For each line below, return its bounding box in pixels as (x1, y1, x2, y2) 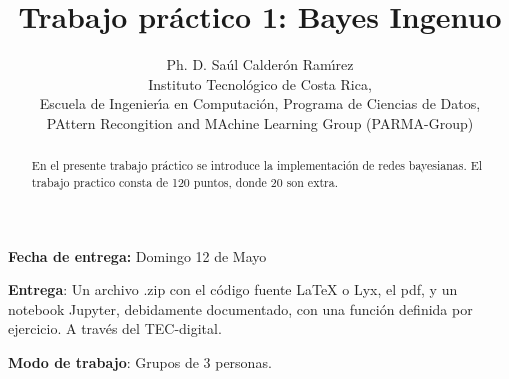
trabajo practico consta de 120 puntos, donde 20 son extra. (31, 173, 338, 190)
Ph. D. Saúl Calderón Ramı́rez (166, 54, 354, 75)
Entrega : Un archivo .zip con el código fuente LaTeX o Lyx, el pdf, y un (8, 279, 458, 300)
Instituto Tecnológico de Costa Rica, (148, 73, 372, 94)
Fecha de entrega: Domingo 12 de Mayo (8, 245, 267, 266)
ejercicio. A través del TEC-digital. (8, 318, 222, 339)
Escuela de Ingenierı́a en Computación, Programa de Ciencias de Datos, (39, 93, 481, 114)
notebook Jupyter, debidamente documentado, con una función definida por (8, 298, 473, 319)
